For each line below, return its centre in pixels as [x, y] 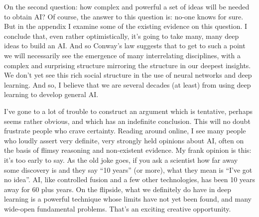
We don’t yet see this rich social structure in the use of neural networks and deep [128, 75]
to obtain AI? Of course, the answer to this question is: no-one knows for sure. [124, 16]
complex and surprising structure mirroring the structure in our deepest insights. [128, 65]
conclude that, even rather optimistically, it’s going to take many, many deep [122, 36]
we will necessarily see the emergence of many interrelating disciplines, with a [122, 55]
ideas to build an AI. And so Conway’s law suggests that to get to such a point [125, 46]
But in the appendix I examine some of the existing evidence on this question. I [126, 26]
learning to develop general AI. [51, 94]
